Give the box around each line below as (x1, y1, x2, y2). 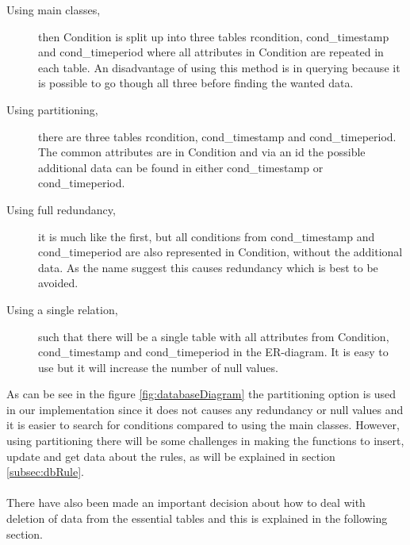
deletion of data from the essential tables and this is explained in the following (6, 510, 388, 527)
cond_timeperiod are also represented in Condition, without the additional (38, 244, 403, 260)
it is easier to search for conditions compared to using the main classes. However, (6, 416, 400, 433)
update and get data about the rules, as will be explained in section (6, 447, 335, 464)
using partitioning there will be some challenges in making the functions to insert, (6, 432, 404, 449)
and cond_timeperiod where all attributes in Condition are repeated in (38, 44, 384, 60)
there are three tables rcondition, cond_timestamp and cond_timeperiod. (38, 128, 397, 144)
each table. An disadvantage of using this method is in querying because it (38, 59, 400, 75)
